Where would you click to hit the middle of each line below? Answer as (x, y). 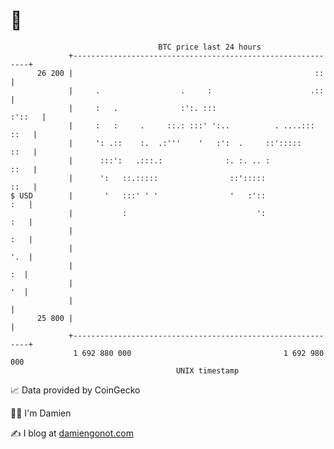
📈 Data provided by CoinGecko (75, 390)
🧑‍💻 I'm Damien (41, 413)
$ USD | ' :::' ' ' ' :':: (138, 195)
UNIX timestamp (207, 370)
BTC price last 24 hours (210, 47)
